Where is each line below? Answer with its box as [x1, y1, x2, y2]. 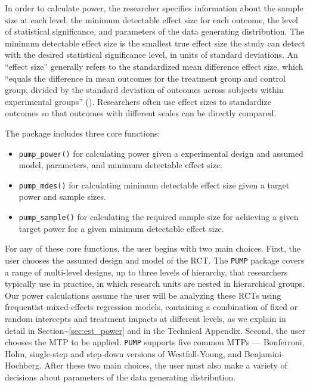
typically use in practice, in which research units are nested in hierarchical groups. [5, 277, 305, 290]
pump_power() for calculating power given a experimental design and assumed [18, 147, 303, 159]
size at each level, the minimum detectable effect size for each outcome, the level [5, 13, 299, 26]
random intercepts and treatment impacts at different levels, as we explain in [5, 312, 286, 324]
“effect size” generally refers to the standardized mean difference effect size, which [5, 60, 303, 72]
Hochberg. [5, 359, 42, 371]
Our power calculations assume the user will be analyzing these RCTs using [5, 289, 281, 301]
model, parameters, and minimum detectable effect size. [18, 159, 223, 171]
